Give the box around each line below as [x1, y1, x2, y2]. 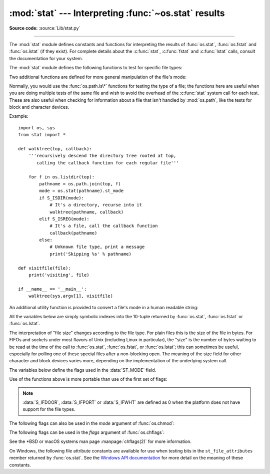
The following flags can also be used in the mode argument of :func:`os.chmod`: [9, 420, 175, 426]
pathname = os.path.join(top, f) [39, 181, 121, 186]
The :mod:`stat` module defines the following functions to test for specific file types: [9, 65, 182, 71]
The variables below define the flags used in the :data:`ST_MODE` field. [9, 367, 156, 373]
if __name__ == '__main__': [18, 286, 87, 292]
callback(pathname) [49, 230, 97, 235]
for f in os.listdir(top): [28, 174, 95, 180]
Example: [9, 113, 28, 119]
